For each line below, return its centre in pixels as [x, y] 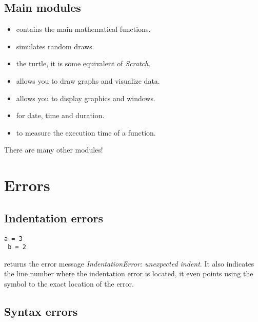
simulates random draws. [55, 46]
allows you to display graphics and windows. [86, 98]
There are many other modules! [54, 150]
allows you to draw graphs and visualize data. [88, 80]
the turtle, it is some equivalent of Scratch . [83, 63]
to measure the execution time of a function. [86, 132]
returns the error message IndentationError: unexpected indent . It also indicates [129, 263]
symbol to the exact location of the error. [69, 284]
